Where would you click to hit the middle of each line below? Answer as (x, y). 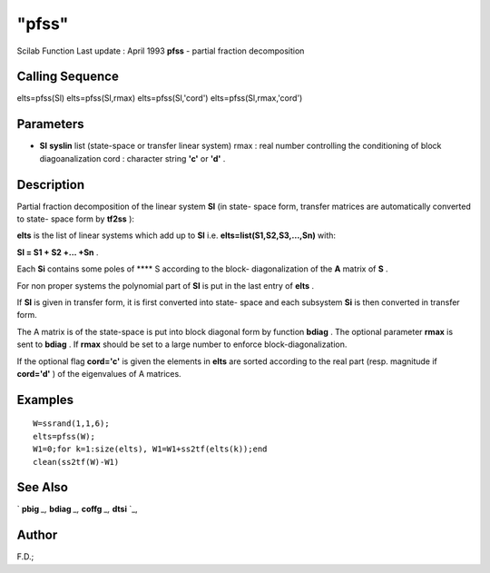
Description (51, 185)
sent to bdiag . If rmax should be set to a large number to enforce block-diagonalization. (182, 344)
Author (37, 535)
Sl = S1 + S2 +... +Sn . (58, 252)
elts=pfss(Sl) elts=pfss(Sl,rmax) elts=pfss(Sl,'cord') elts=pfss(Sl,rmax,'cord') (160, 98)
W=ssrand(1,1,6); (71, 424)
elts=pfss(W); (64, 436)
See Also (42, 487)
